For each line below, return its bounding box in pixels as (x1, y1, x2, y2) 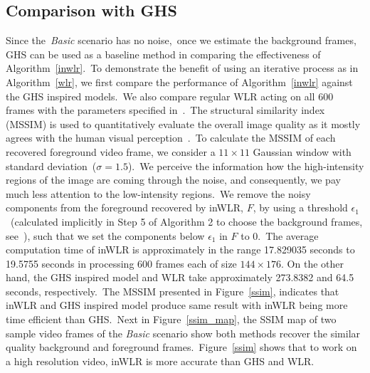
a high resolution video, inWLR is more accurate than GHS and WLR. (6, 353, 314, 368)
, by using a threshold (253, 200, 348, 215)
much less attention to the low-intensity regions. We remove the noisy (6, 186, 311, 201)
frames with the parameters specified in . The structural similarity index (6, 103, 325, 117)
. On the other (281, 256, 344, 270)
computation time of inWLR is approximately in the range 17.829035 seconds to (6, 242, 355, 257)
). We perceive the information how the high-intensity (127, 158, 364, 173)
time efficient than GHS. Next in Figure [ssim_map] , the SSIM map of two (6, 312, 337, 327)
